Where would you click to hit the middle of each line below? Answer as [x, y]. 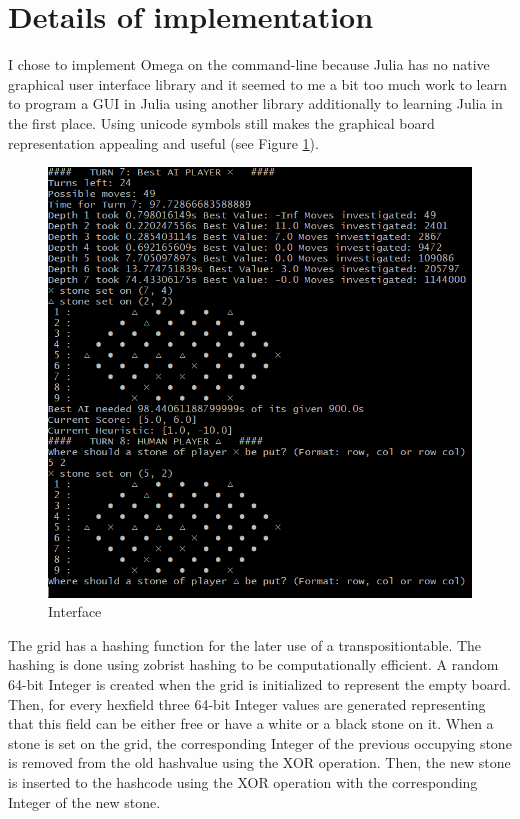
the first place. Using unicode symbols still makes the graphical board [221, 122]
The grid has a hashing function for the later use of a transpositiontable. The [245, 644]
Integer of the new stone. [84, 801]
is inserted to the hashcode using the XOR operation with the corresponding [243, 782]
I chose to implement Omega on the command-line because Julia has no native [249, 64]
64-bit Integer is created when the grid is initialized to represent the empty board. [259, 684]
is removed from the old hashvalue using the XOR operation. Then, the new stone [259, 762]
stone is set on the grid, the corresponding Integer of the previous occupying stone [260, 742]
